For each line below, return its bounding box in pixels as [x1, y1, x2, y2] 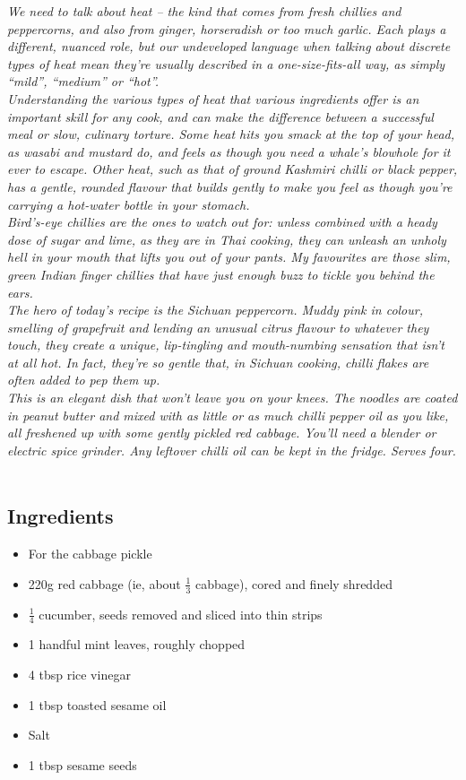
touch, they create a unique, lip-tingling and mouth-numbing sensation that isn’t [7, 335, 444, 354]
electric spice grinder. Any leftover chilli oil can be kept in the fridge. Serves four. [7, 440, 456, 459]
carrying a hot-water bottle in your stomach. [7, 195, 250, 213]
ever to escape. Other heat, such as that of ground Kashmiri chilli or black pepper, [7, 160, 458, 178]
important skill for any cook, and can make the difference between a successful [7, 107, 434, 126]
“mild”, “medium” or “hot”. [7, 72, 160, 91]
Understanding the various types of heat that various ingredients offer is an [7, 89, 419, 108]
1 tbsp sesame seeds [28, 755, 137, 774]
